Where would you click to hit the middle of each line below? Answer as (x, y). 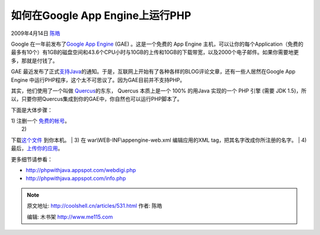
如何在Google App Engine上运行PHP (101, 15)
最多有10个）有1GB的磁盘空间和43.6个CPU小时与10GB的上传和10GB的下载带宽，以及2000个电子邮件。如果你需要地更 (155, 52)
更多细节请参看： (32, 159)
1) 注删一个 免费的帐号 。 (41, 121)
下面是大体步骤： (32, 110)
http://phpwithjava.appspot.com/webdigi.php (81, 170)
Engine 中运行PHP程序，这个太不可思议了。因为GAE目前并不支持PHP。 (98, 80)
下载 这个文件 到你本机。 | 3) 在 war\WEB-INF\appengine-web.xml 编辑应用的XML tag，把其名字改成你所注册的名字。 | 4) (159, 140)
